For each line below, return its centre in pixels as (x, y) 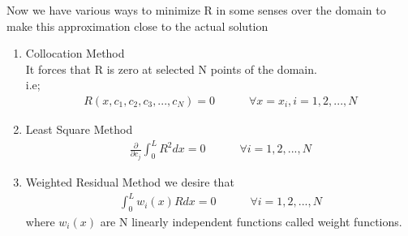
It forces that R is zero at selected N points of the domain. (171, 69)
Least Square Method (79, 129)
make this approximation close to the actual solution (137, 26)
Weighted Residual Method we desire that (130, 182)
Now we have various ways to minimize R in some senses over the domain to (196, 10)
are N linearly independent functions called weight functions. (251, 221)
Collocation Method (75, 53)
